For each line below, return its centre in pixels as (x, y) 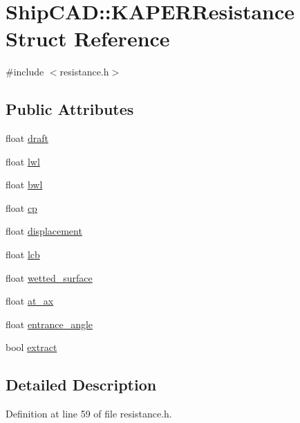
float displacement (44, 231)
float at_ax (30, 301)
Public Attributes (70, 109)
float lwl (23, 161)
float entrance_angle (49, 324)
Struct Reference (88, 38)
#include (25, 72)
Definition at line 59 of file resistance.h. (89, 414)
